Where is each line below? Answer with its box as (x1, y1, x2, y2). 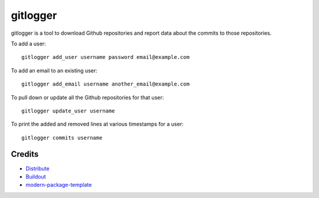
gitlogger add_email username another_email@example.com (21, 81, 190, 88)
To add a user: (11, 40, 47, 47)
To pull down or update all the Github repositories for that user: (11, 94, 164, 101)
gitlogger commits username (21, 134, 103, 141)
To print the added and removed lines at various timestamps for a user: (11, 121, 184, 128)
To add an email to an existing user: (11, 67, 97, 74)
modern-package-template (25, 181, 92, 189)
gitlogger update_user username (21, 107, 115, 114)
